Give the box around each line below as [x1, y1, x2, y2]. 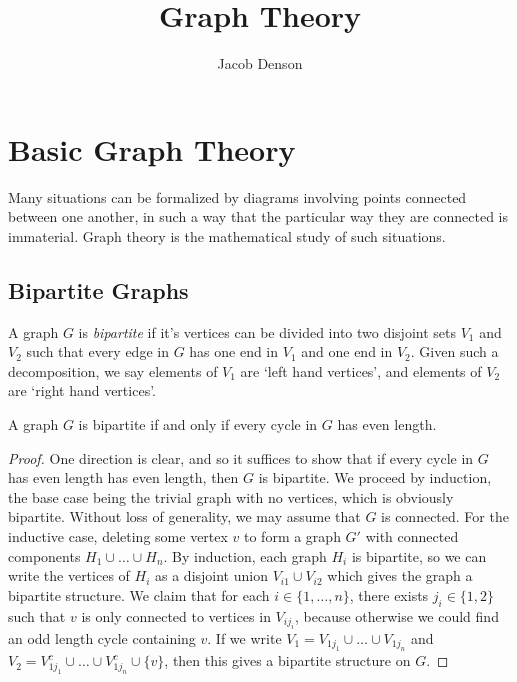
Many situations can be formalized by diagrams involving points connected [8, 186, 467, 207]
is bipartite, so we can [351, 545, 487, 566]
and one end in [301, 341, 393, 362]
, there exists [349, 584, 429, 605]
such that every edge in [26, 341, 169, 362]
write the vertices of [8, 565, 130, 586]
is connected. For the [381, 506, 509, 527]
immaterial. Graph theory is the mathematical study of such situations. [8, 225, 446, 246]
